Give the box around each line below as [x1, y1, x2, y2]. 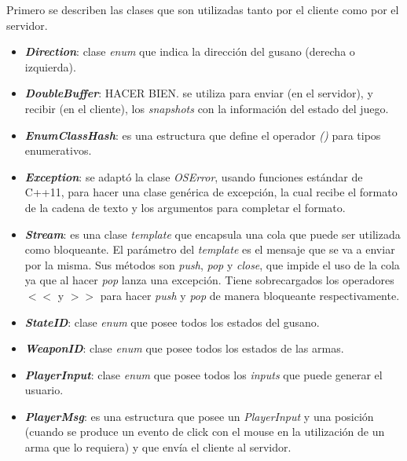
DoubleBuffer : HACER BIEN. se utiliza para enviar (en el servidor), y [24, 85, 373, 101]
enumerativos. [24, 142, 92, 159]
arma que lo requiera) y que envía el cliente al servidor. [24, 439, 291, 456]
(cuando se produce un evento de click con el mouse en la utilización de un [24, 423, 385, 440]
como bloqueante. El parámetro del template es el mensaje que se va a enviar [24, 241, 395, 258]
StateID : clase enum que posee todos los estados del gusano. [24, 313, 320, 330]
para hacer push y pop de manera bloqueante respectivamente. [100, 287, 400, 303]
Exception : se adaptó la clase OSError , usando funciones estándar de [24, 168, 363, 185]
